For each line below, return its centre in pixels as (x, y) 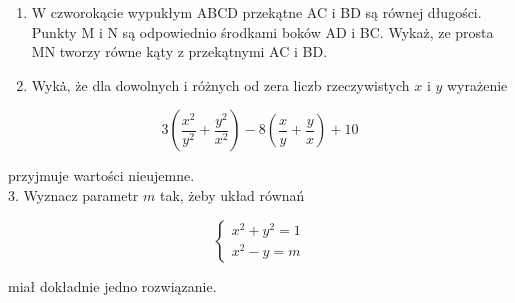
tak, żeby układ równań (232, 194)
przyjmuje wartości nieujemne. (101, 175)
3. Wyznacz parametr (73, 194)
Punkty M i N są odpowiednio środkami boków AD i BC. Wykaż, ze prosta (262, 31)
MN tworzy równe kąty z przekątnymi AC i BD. (179, 51)
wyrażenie (477, 84)
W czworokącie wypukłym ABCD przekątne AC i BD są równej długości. (256, 12)
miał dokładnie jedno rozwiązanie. (112, 285)
